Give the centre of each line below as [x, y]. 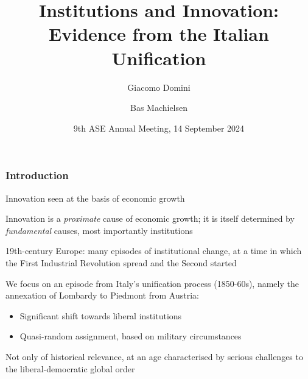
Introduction [37, 175]
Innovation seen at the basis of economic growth [95, 198]
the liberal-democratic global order [70, 368]
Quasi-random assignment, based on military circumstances [131, 336]
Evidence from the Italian [159, 34]
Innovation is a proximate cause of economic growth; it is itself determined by [150, 218]
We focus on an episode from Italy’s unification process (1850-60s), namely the [152, 283]
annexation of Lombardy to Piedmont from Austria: [102, 295]
